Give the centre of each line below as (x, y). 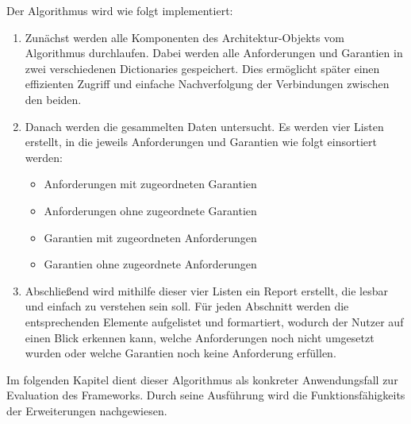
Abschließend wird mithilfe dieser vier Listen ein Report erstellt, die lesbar (206, 290)
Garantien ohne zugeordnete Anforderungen (150, 264)
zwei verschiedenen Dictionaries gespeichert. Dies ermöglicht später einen (202, 68)
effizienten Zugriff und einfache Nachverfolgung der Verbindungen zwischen (207, 84)
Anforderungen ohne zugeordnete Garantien (150, 210)
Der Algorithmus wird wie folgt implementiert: (120, 10)
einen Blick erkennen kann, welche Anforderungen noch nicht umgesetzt (200, 337)
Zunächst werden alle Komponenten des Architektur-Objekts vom (184, 37)
